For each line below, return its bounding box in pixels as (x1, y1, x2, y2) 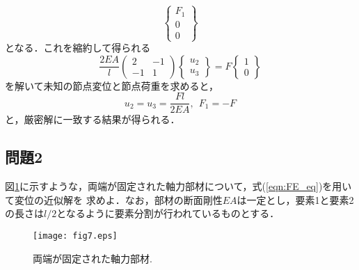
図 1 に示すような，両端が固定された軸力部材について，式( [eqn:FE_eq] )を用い (5, 179, 352, 193)
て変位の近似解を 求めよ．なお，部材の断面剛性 (5, 192, 223, 207)
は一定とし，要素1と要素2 (237, 192, 354, 207)
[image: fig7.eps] (33, 230, 118, 241)
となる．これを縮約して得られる (5, 40, 151, 55)
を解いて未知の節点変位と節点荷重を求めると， (5, 78, 219, 93)
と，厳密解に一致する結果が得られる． (5, 112, 180, 127)
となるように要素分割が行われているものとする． (56, 206, 280, 221)
